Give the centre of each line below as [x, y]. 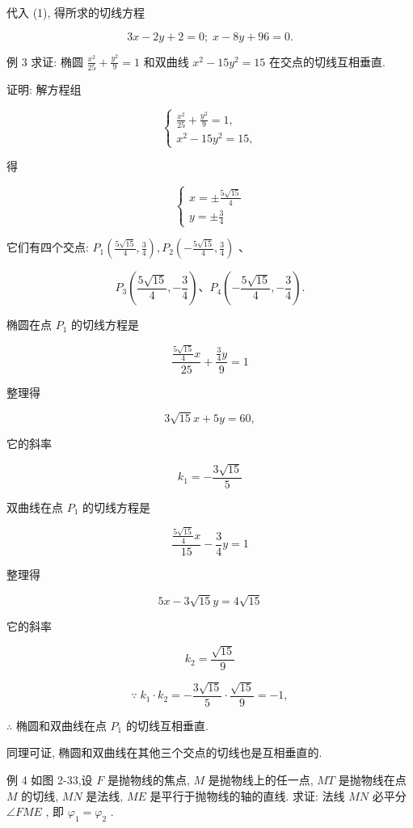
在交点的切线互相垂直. [327, 61]
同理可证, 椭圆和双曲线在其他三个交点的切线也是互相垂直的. [164, 752]
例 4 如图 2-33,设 [50, 780]
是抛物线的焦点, [148, 780]
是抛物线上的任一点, [261, 780]
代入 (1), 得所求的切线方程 [76, 12]
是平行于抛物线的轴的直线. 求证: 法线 [247, 795]
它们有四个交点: [48, 247]
